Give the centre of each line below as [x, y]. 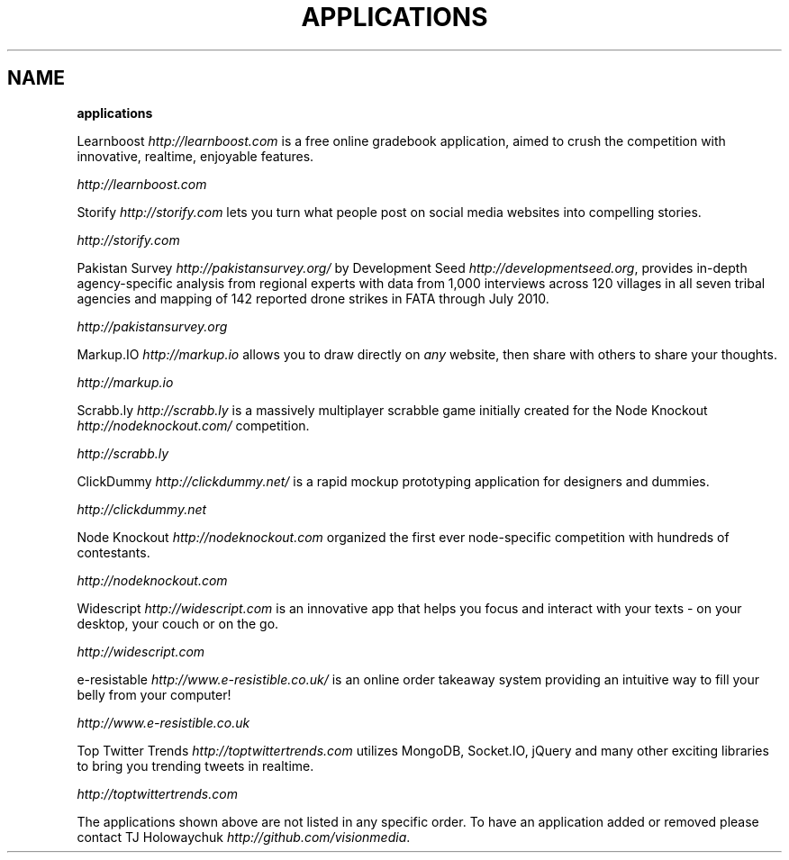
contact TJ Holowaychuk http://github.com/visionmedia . [244, 837]
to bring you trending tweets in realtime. [195, 765]
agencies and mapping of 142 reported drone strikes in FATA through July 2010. [313, 298]
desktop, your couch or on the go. [178, 623]
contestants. [113, 552]
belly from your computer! [154, 694]
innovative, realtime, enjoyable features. [195, 156]
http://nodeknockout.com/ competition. [193, 425]
